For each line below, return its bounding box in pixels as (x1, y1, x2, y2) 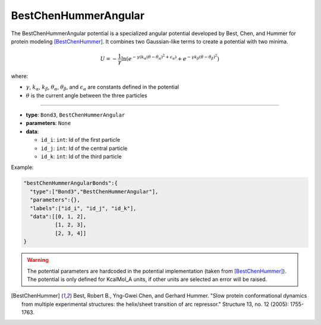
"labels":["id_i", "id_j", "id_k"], (30, 205, 137, 211)
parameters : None (26, 120, 71, 127)
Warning (27, 257, 49, 264)
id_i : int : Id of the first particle (40, 136, 121, 143)
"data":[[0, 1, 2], (30, 213, 87, 220)
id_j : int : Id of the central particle (40, 145, 128, 152)
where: (11, 72, 29, 80)
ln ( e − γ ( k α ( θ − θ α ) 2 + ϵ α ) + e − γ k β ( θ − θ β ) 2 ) (121, 54, 219, 62)
